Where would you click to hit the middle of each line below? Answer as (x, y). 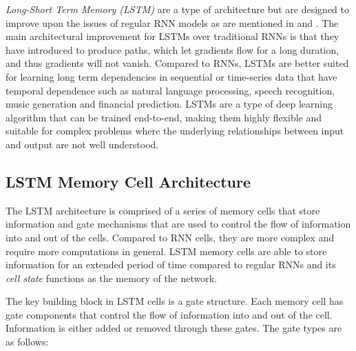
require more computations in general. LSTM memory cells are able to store (166, 251)
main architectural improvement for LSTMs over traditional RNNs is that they (172, 36)
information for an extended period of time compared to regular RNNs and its (171, 264)
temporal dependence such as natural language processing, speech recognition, (170, 90)
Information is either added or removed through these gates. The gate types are (174, 328)
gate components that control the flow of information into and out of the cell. (169, 314)
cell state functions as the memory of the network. (112, 278)
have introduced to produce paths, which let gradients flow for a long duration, (172, 49)
